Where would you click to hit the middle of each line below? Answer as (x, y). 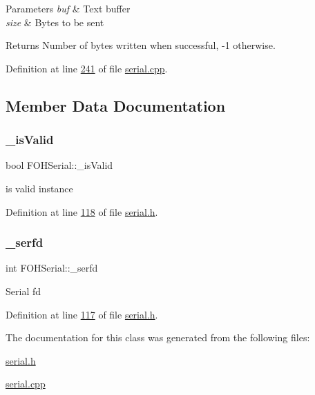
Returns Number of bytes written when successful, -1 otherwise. (141, 45)
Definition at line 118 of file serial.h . (82, 211)
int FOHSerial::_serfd (52, 268)
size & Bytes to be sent (55, 22)
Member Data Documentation (116, 105)
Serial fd (23, 291)
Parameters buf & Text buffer (68, 8)
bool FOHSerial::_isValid (59, 165)
